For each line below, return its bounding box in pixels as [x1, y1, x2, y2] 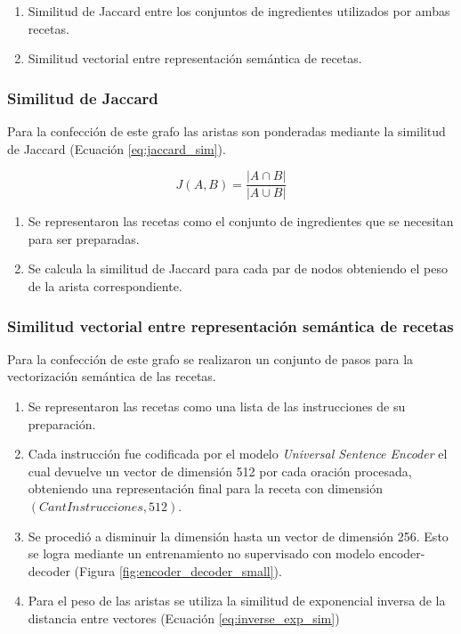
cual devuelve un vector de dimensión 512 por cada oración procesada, [28, 461, 412, 480]
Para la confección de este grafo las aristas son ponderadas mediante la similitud [7, 122, 446, 140]
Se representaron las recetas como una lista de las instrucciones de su [28, 397, 406, 416]
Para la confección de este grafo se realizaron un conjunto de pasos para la [7, 349, 414, 368]
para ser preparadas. [28, 229, 140, 248]
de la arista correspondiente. [28, 277, 182, 296]
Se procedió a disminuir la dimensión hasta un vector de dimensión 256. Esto [28, 526, 449, 545]
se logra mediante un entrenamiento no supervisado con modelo [28, 544, 376, 563]
